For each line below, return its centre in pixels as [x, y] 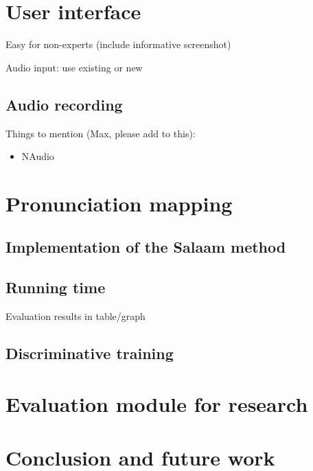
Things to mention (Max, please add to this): [101, 133]
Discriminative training [90, 353]
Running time [56, 287]
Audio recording [64, 104]
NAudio [38, 156]
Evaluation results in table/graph [76, 316]
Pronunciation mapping [119, 203]
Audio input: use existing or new [74, 67]
